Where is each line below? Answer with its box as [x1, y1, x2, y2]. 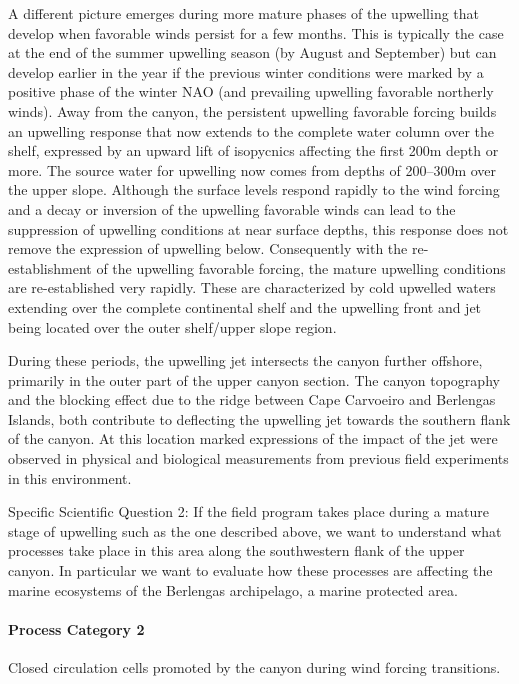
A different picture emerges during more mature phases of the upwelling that [8, 3, 480, 23]
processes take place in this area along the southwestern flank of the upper [8, 540, 465, 561]
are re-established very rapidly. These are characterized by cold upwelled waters [8, 277, 496, 298]
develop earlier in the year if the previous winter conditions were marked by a [8, 61, 484, 82]
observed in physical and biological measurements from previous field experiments [8, 448, 509, 469]
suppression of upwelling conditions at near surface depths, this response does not [8, 218, 509, 239]
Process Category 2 [8, 618, 145, 639]
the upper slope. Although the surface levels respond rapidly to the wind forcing [8, 179, 500, 200]
